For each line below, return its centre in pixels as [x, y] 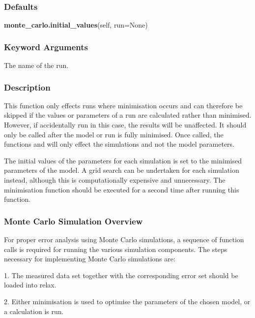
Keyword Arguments [46, 47]
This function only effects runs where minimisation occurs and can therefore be [123, 105]
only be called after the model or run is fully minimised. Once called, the [114, 134]
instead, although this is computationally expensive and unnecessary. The [115, 180]
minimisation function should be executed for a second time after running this [122, 189]
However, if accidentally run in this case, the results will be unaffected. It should [125, 125]
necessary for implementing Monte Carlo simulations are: [90, 259]
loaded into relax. [30, 285]
